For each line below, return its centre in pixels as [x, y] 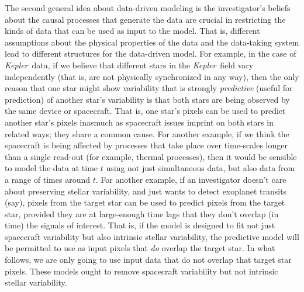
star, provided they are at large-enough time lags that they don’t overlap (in [142, 213]
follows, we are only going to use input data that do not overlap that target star [148, 260]
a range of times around [47, 179]
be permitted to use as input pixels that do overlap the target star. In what [140, 248]
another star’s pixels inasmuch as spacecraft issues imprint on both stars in [139, 122]
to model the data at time [51, 168]
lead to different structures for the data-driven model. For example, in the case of [151, 53]
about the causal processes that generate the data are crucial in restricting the [145, 19]
